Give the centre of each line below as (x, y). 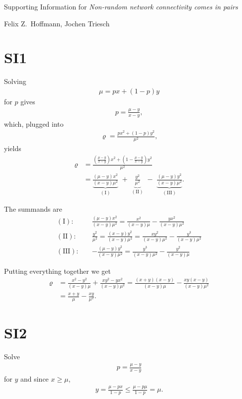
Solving (15, 81)
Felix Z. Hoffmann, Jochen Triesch (57, 23)
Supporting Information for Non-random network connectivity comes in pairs (121, 6)
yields (13, 148)
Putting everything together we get (57, 271)
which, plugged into (34, 123)
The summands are (33, 209)
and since (34, 379)
